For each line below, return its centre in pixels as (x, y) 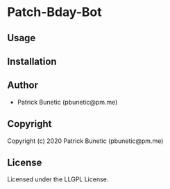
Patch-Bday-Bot (54, 12)
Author (23, 85)
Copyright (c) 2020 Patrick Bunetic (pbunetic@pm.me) (85, 141)
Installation (32, 61)
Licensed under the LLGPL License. (58, 179)
